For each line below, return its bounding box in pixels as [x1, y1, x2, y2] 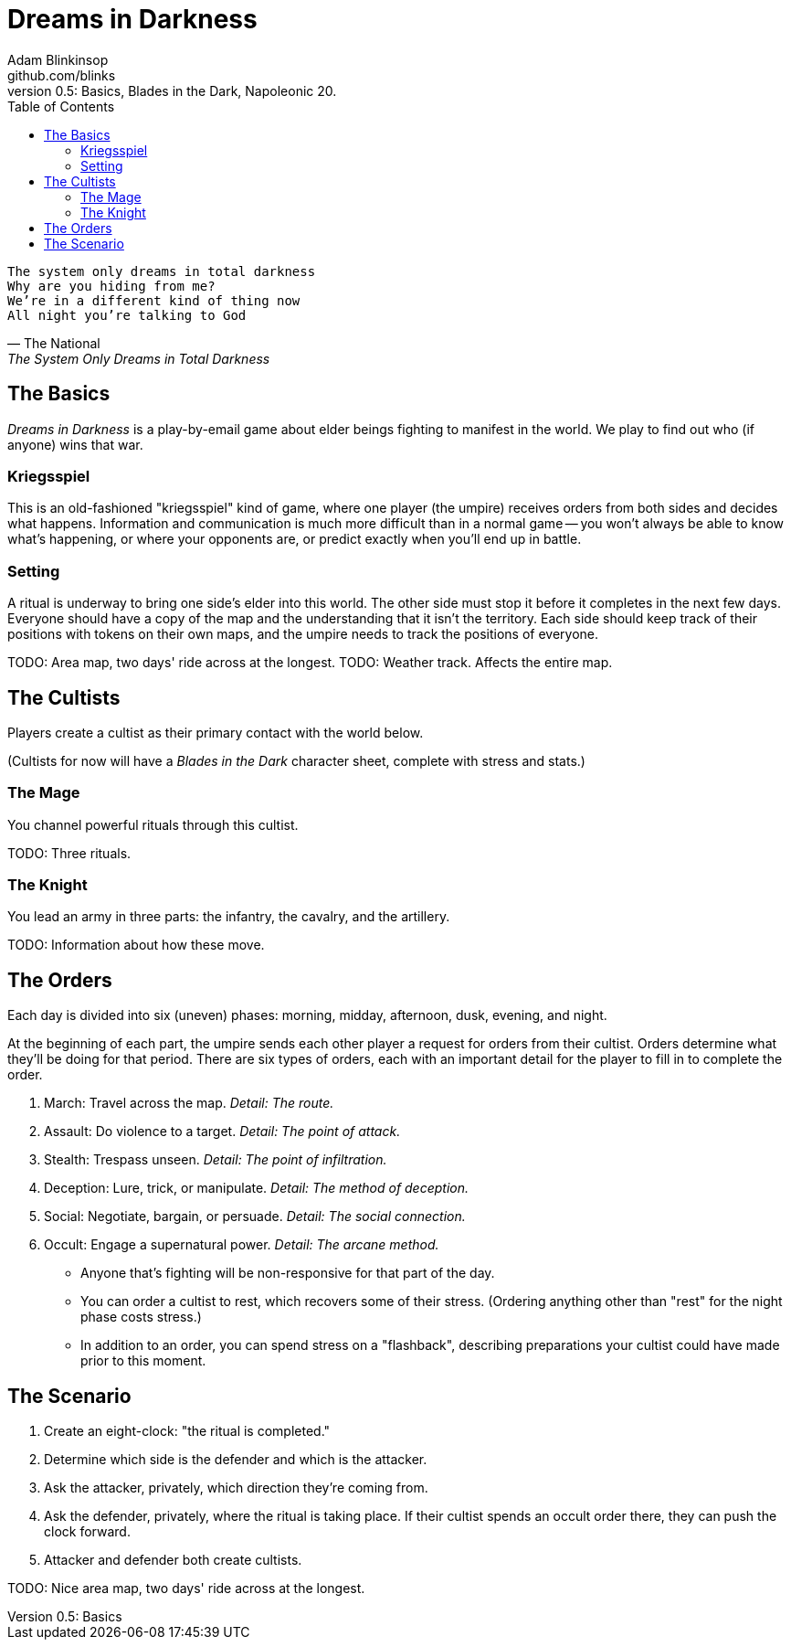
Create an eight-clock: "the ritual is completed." [44, 1423, 331, 1440]
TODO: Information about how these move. [7, 937, 265, 953]
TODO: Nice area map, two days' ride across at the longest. [7, 1580, 365, 1597]
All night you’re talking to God [7, 307, 247, 323]
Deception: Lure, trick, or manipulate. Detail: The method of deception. [44, 1180, 469, 1196]
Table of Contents [7, 98, 115, 114]
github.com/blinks [7, 67, 116, 83]
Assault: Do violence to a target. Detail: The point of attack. [44, 1123, 401, 1140]
